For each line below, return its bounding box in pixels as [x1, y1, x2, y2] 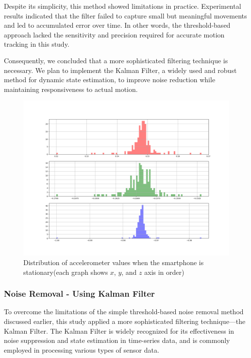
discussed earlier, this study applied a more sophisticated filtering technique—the [4, 316, 246, 326]
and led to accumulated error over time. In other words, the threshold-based [4, 20, 231, 30]
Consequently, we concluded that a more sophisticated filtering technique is [4, 55, 228, 65]
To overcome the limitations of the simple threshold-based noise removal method [4, 306, 244, 317]
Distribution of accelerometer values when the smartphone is [23, 257, 204, 267]
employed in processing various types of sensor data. [4, 344, 159, 355]
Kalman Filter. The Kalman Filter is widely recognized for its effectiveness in [4, 325, 234, 336]
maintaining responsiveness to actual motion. [4, 84, 138, 94]
